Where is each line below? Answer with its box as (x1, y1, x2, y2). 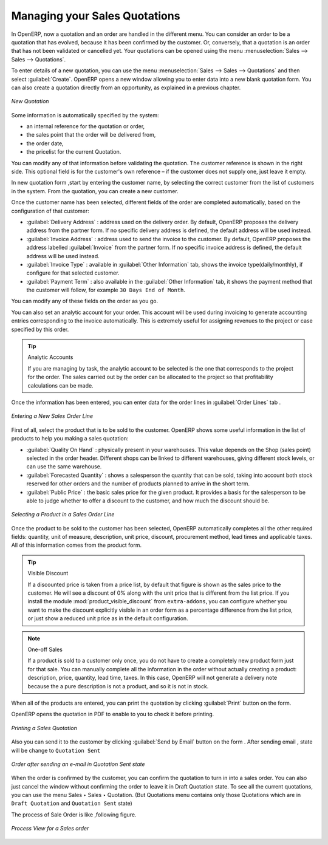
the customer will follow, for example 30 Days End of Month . (26, 286, 185, 294)
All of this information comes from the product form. (11, 541, 142, 549)
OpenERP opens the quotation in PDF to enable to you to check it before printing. (11, 711, 214, 718)
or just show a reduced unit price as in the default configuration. (27, 615, 188, 622)
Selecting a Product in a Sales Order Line (11, 511, 115, 518)
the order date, (26, 140, 64, 147)
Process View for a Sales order (11, 825, 89, 832)
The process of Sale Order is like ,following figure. (11, 811, 137, 818)
